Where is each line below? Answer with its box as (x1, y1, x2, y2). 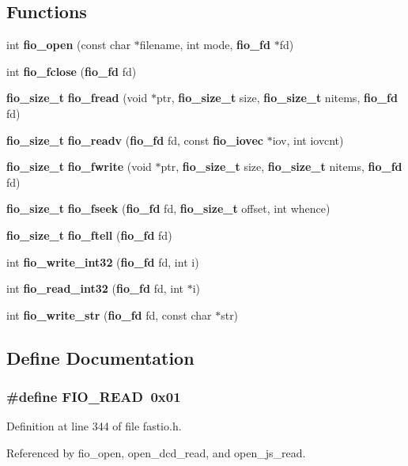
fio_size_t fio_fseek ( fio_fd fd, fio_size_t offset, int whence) (6, 200, 331, 217)
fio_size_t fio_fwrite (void (6, 158, 152, 175)
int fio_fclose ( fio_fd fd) (6, 63, 137, 79)
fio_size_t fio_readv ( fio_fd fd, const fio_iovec (6, 131, 263, 148)
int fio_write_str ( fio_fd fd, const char (6, 306, 212, 323)
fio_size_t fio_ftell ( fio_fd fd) (6, 226, 172, 243)
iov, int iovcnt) (272, 131, 344, 148)
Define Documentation (6, 345, 195, 369)
